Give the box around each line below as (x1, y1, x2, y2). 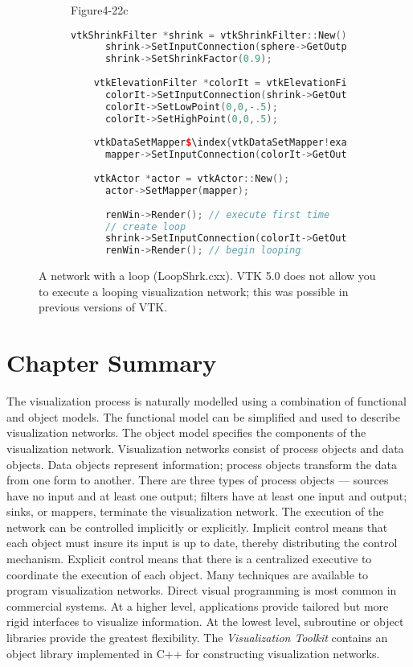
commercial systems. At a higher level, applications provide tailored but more (6, 597, 389, 614)
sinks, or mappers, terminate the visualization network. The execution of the (6, 503, 384, 520)
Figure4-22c (71, 2, 129, 18)
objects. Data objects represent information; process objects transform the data (6, 455, 397, 472)
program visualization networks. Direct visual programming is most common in (6, 582, 397, 599)
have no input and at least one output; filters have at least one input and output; (6, 487, 407, 504)
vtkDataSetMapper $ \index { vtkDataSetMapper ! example (93, 137, 370, 149)
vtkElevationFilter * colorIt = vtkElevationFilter (93, 77, 370, 89)
